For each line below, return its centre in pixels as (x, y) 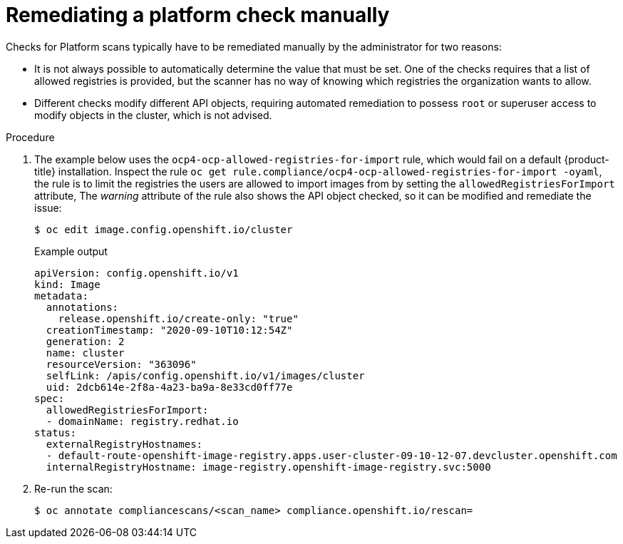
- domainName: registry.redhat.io (142, 421)
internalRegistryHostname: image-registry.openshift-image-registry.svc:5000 (268, 467)
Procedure (30, 137)
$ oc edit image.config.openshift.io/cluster (164, 229)
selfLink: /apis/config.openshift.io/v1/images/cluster (205, 375)
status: (56, 432)
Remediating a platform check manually (198, 15)
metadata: (61, 296)
